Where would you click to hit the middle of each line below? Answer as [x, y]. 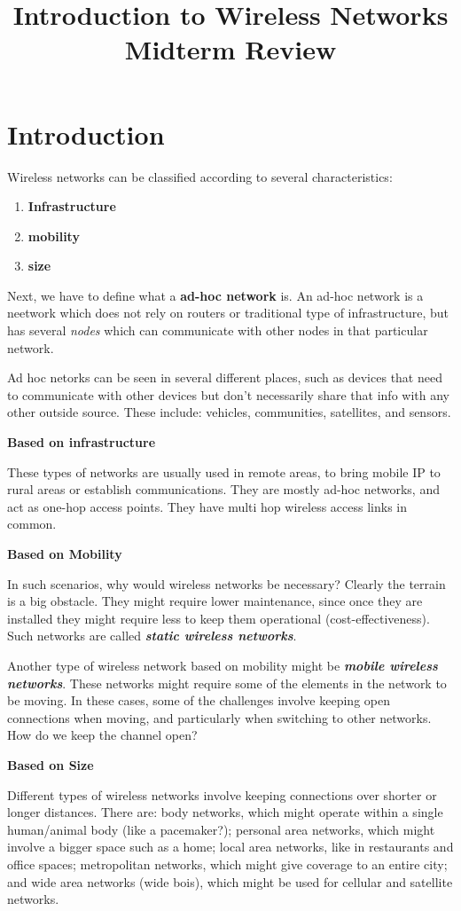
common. [32, 524]
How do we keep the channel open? [102, 735]
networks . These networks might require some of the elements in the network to [227, 683]
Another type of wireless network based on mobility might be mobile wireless [223, 665]
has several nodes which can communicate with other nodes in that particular [218, 330]
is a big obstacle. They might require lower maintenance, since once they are [215, 601]
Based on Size [51, 764]
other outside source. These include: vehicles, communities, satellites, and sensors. [229, 412]
